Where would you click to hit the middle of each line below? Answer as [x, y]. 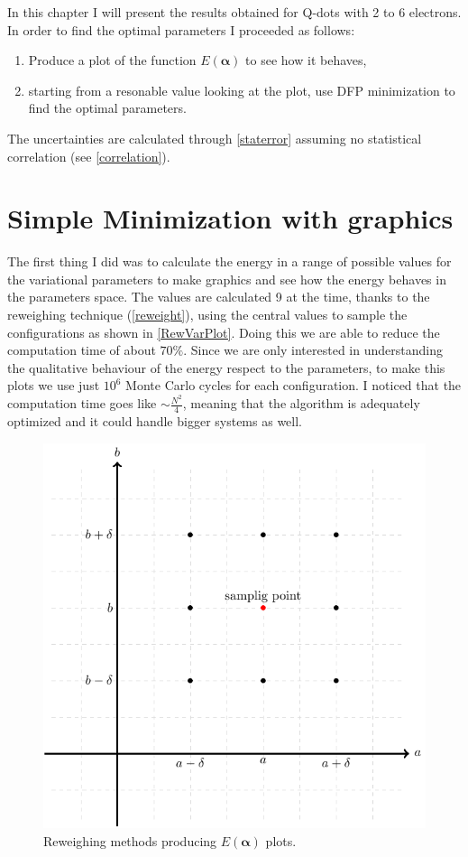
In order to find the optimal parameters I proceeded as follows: [181, 29]
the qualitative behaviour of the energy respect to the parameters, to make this [226, 367]
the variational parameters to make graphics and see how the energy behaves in [227, 279]
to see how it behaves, [306, 60]
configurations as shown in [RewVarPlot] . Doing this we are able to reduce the [224, 332]
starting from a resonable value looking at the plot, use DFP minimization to [242, 90]
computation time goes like [82, 403]
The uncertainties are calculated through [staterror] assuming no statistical [215, 138]
